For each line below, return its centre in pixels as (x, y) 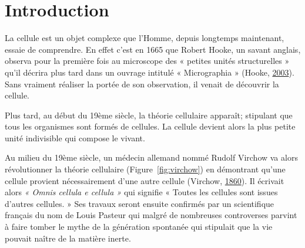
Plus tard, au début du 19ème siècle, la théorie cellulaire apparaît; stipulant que (149, 115)
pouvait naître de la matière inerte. (68, 238)
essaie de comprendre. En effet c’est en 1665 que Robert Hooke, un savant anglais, (153, 49)
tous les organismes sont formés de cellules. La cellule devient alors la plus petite (150, 126)
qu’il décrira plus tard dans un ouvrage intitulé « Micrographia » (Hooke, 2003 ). (150, 72)
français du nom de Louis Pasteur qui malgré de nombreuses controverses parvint (151, 215)
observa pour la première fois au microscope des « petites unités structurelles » (147, 61)
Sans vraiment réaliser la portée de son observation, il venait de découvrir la (142, 84)
